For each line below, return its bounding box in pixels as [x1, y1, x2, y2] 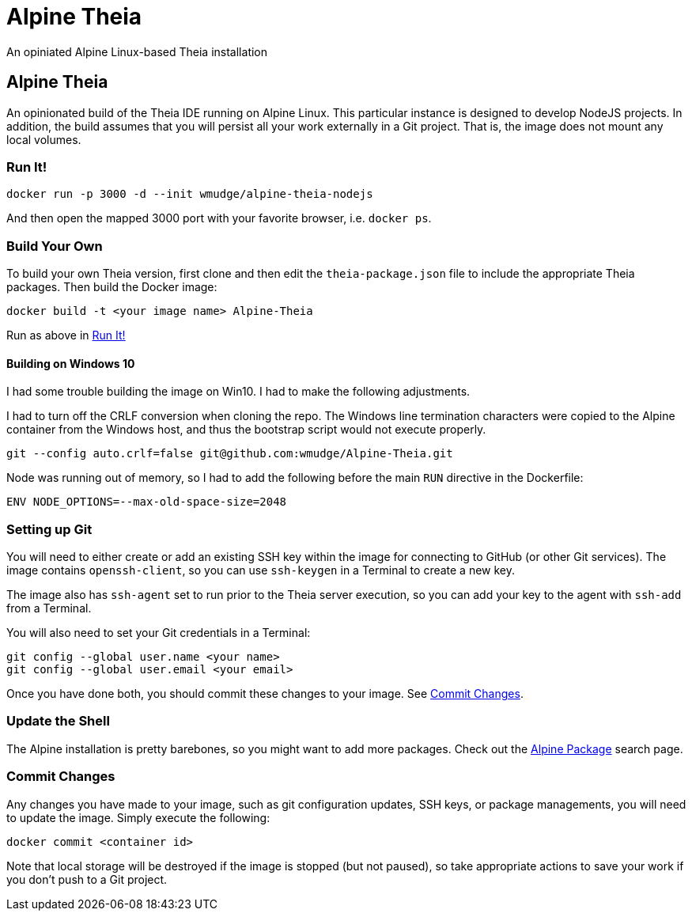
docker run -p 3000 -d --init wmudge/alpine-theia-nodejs [6, 188, 373, 201]
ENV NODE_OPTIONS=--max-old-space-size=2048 [6, 495, 287, 509]
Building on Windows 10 [6, 356, 135, 370]
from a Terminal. [6, 601, 92, 616]
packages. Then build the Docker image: [6, 280, 217, 294]
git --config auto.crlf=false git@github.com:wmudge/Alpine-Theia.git [6, 447, 453, 460]
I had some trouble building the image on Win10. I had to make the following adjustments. [6, 385, 471, 399]
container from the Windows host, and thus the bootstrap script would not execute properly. [6, 423, 486, 437]
